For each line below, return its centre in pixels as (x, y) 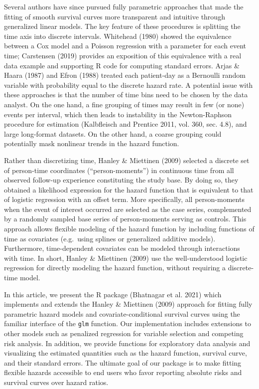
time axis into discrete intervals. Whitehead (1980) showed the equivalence (118, 36)
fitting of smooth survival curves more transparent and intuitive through (115, 16)
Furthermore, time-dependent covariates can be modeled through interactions (122, 248)
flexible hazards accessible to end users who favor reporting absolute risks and (123, 372)
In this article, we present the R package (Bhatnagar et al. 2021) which (113, 294)
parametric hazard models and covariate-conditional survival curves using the (122, 313)
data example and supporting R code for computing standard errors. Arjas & (122, 65)
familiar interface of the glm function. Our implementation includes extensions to (128, 323)
